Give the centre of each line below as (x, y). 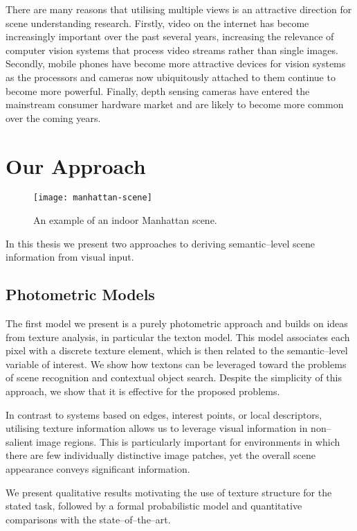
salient (19, 441)
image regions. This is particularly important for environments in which (188, 441)
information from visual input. (70, 257)
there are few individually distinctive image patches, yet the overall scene (161, 455)
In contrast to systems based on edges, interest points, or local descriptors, (164, 414)
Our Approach (76, 165)
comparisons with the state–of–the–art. (88, 519)
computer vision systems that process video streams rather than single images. (172, 50)
